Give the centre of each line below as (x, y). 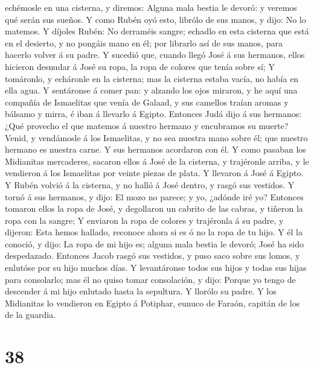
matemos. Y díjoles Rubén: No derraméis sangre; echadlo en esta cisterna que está (157, 31)
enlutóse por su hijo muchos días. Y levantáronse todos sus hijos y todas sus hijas (156, 268)
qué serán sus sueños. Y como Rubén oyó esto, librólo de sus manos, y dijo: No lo (155, 19)
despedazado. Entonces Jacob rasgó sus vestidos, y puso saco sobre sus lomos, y (152, 255)
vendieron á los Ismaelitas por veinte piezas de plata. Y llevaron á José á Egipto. (154, 173)
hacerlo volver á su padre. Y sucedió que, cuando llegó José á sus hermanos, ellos (155, 55)
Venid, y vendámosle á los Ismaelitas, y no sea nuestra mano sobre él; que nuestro (156, 137)
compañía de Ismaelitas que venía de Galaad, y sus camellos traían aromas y (147, 102)
